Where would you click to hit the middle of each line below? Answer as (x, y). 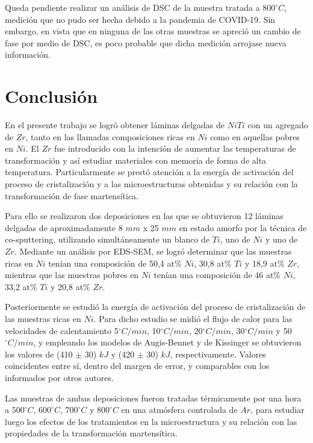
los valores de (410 (39, 354)
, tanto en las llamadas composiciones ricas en (110, 136)
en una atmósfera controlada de (179, 410)
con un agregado (278, 125)
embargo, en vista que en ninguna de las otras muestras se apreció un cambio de (153, 31)
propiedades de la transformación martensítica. (91, 433)
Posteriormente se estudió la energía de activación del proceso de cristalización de (155, 307)
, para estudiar (277, 410)
